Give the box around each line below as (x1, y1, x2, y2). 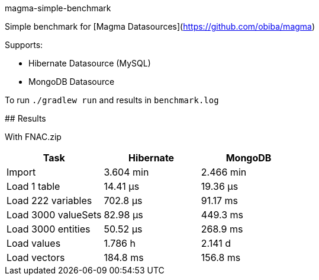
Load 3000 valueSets (7, 209, 102, 221)
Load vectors (7, 252, 65, 263)
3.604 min (104, 166, 149, 178)
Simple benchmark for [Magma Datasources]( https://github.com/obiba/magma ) (5, 21, 315, 31)
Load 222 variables (7, 195, 92, 206)
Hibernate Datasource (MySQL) (28, 58, 151, 68)
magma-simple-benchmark (5, 3, 111, 13)
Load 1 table (7, 180, 60, 192)
